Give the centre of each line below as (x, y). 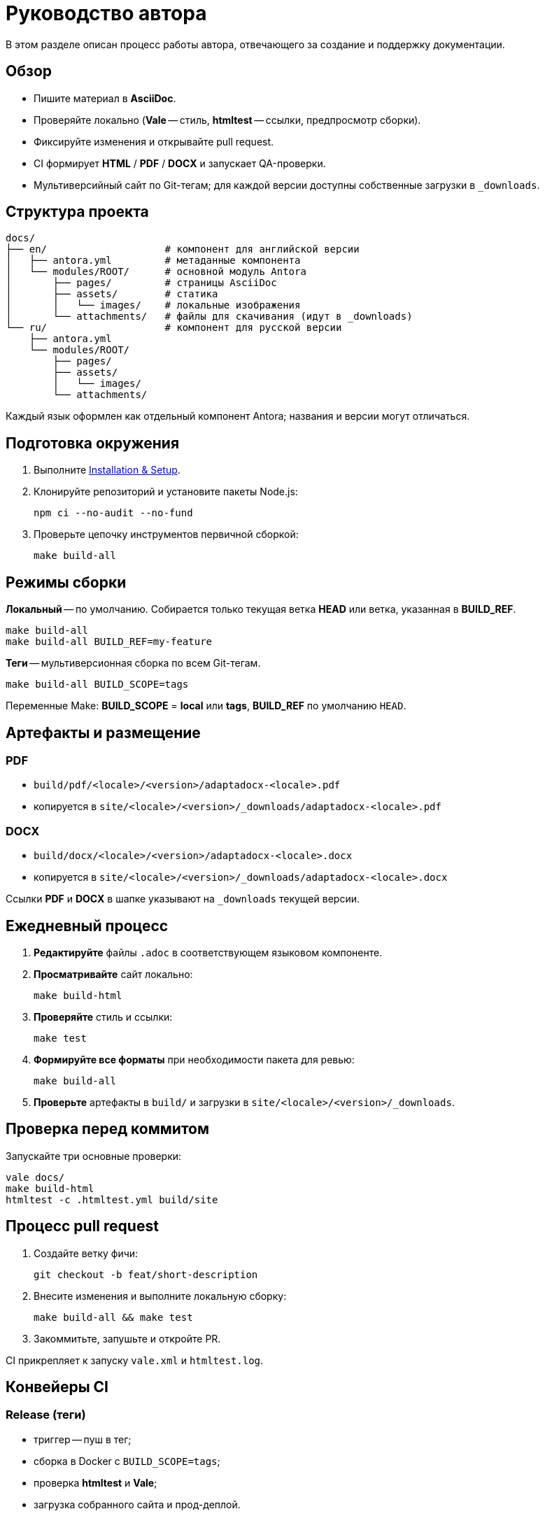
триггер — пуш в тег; (83, 1439)
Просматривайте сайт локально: (113, 974)
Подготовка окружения (93, 443)
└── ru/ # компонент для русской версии (174, 328)
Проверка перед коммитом (108, 1129)
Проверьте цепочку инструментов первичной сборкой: (166, 534)
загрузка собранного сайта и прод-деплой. (137, 1504)
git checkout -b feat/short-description (146, 1274)
